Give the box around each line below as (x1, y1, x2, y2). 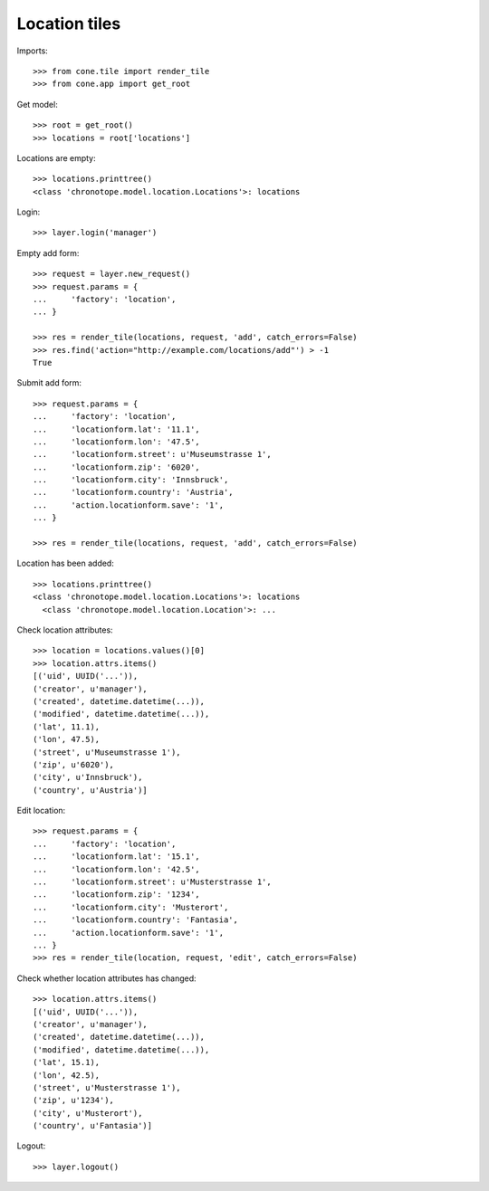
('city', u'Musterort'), (33, 1108, 143, 1118)
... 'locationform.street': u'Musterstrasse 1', (33, 877, 272, 887)
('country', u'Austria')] (33, 785, 149, 796)
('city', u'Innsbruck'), (33, 772, 143, 783)
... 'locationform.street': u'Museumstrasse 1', (33, 449, 272, 460)
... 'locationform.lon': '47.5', (33, 436, 201, 447)
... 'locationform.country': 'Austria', (33, 487, 235, 498)
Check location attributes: (16, 624, 113, 635)
